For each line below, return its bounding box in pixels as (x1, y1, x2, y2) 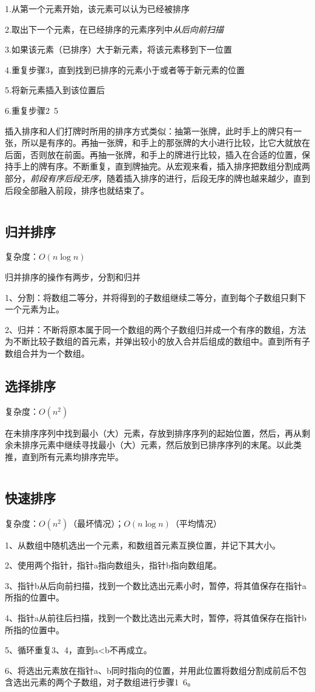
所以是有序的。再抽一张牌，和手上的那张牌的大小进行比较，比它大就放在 (21, 136, 310, 149)
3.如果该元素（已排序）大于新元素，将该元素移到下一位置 (5, 43, 232, 56)
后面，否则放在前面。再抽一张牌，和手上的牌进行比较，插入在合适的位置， (5, 148, 302, 160)
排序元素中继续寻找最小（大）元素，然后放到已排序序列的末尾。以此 (21, 438, 293, 451)
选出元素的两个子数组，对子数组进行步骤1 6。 (13, 676, 196, 688)
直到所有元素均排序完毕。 (21, 450, 124, 463)
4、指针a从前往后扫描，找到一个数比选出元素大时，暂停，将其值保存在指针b (5, 611, 307, 624)
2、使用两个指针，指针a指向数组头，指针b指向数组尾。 (5, 559, 222, 572)
